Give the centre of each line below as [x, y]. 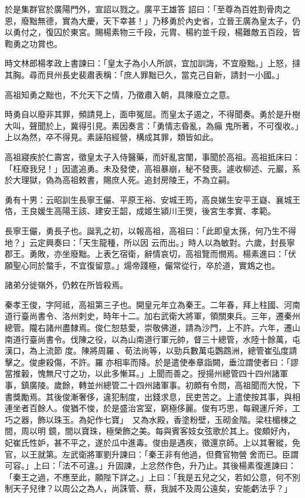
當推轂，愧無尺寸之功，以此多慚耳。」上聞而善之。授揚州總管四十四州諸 [142, 373]
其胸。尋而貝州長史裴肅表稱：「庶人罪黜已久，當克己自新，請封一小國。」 [144, 74]
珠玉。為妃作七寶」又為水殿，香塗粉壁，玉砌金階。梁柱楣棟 [171, 419]
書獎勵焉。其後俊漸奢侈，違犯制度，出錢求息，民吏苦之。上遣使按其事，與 [148, 396]
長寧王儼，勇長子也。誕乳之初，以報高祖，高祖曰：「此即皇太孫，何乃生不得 [150, 230]
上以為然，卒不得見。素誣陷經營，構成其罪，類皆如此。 [111, 137]
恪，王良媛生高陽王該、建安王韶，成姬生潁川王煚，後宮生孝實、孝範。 [140, 211]
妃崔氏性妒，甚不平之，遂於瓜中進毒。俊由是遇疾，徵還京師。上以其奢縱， [148, 442]
